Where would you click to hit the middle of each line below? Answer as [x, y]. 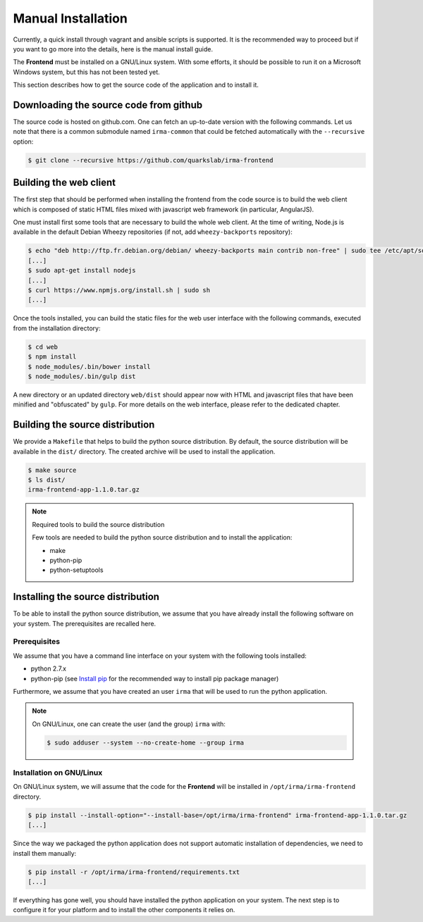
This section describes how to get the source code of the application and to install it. [136, 85]
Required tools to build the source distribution [98, 524]
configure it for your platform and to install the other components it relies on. [124, 910]
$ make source [52, 470]
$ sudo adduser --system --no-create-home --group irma [146, 742]
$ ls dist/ [47, 480]
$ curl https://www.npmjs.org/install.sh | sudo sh [119, 290]
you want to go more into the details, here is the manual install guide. [113, 49]
